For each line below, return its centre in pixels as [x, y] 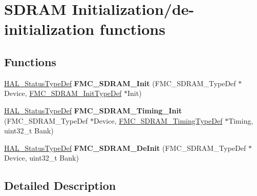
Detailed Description [60, 185]
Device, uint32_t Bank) [41, 158]
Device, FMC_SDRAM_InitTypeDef [63, 93]
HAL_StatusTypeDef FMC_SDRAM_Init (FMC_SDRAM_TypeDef [120, 83]
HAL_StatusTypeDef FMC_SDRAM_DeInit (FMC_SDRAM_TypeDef [125, 148]
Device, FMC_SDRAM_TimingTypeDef [158, 120]
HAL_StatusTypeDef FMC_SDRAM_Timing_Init [93, 110]
